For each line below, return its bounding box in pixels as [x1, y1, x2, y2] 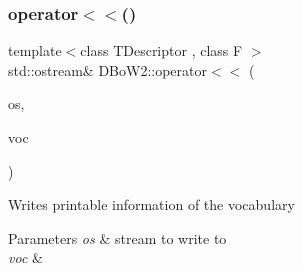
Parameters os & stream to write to [8, 227, 227, 248]
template [8, 40, 62, 61]
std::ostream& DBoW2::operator [8, 59, 208, 80]
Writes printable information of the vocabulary [8, 194, 295, 215]
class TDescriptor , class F [80, 40, 243, 61]
